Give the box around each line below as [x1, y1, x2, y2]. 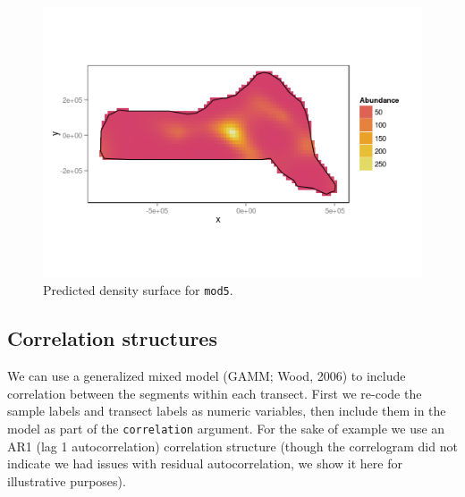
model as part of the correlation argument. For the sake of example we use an [7, 419, 445, 438]
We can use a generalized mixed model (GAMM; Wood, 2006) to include [7, 366, 406, 385]
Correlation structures [7, 324, 217, 352]
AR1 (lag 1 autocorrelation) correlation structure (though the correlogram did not [7, 436, 458, 455]
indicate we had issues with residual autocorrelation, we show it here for [7, 454, 402, 473]
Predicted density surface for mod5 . [43, 281, 233, 299]
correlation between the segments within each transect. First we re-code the [7, 383, 422, 402]
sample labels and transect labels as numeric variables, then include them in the [7, 401, 446, 420]
